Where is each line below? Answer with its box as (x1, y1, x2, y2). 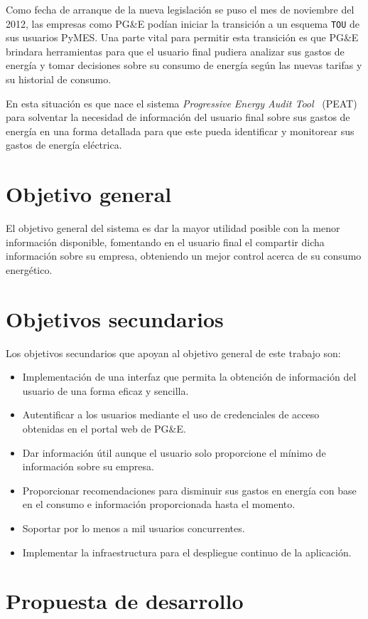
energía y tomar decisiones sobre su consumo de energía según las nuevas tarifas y (6, 58, 362, 73)
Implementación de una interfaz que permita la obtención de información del (22, 369, 357, 384)
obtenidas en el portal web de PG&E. (22, 421, 186, 435)
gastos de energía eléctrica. (6, 137, 122, 152)
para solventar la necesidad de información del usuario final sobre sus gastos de (6, 110, 350, 125)
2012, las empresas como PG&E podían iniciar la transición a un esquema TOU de (6, 16, 360, 31)
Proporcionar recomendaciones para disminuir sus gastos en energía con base (22, 482, 357, 497)
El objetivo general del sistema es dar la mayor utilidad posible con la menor (6, 221, 340, 236)
